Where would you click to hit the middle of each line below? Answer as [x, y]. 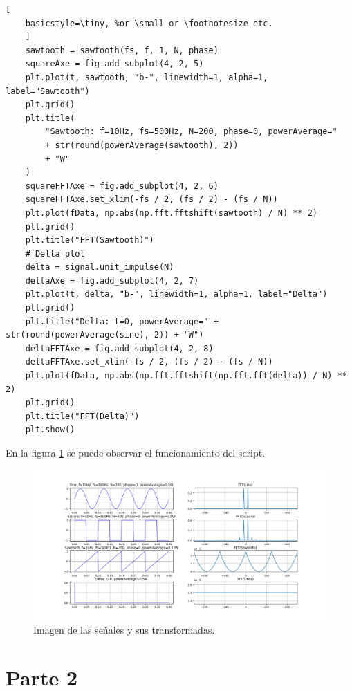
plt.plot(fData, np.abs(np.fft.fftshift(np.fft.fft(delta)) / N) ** [186, 376]
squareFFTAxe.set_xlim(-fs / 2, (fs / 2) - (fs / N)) [151, 200]
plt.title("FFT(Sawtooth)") [90, 240]
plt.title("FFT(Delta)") [82, 416]
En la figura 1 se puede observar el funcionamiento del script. [136, 452]
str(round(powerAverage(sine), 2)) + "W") [105, 335]
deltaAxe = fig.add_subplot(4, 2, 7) [112, 280]
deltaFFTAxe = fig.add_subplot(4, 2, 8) [119, 348]
